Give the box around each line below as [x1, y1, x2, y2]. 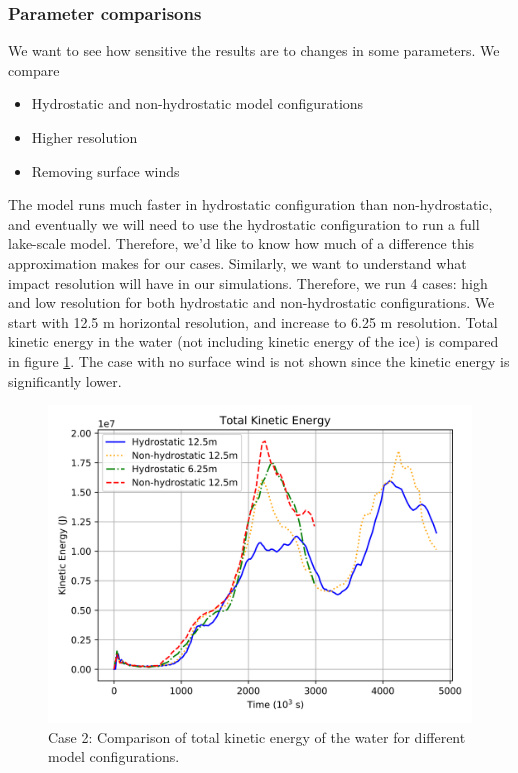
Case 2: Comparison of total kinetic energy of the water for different [48, 726, 466, 747]
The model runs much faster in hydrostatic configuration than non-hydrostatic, [8, 194, 493, 215]
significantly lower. [8, 370, 122, 391]
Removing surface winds [31, 160, 180, 181]
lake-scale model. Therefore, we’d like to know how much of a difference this [8, 233, 475, 254]
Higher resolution [31, 127, 138, 147]
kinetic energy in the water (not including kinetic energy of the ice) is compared [8, 331, 499, 352]
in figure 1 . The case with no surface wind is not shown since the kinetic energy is [8, 350, 510, 371]
